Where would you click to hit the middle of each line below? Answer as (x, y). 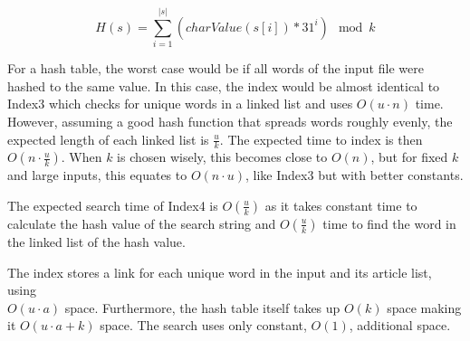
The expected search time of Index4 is (113, 205)
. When (82, 157)
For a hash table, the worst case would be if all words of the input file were (216, 68)
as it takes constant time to (341, 205)
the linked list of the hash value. (96, 241)
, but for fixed (409, 157)
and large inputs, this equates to (97, 175)
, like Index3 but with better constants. (355, 175)
